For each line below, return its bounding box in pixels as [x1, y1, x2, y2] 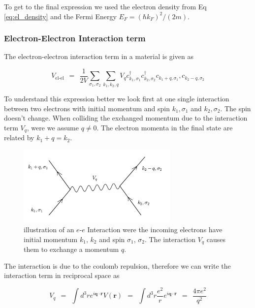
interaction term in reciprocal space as [4, 270, 120, 280]
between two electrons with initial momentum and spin [4, 103, 170, 113]
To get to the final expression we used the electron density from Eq [4, 1, 207, 11]
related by [4, 132, 34, 143]
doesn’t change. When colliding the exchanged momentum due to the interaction [4, 113, 248, 123]
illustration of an [24, 224, 74, 235]
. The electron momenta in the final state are [96, 122, 233, 132]
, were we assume [27, 122, 79, 132]
